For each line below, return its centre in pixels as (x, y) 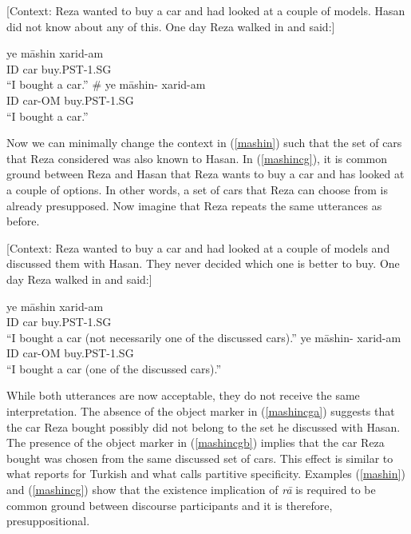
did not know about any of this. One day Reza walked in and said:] (171, 26)
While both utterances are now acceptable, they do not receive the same (183, 395)
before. (23, 221)
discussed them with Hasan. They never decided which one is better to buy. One (203, 263)
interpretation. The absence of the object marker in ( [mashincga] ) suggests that (201, 411)
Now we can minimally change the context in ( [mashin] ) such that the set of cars (204, 143)
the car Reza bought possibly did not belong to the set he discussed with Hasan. (204, 426)
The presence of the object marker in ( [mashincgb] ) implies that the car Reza (196, 442)
